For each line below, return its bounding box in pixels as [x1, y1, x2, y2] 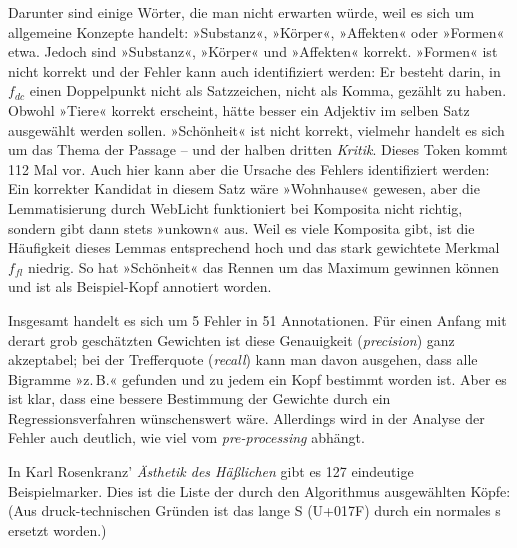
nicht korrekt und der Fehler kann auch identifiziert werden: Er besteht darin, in [8, 60, 501, 81]
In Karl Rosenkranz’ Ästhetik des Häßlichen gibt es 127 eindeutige [8, 461, 414, 482]
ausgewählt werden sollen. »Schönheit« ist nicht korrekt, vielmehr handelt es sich [8, 119, 505, 140]
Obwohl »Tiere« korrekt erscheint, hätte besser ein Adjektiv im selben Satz [8, 99, 470, 120]
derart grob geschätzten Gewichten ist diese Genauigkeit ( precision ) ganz [8, 329, 455, 350]
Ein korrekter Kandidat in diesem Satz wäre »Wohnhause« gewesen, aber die [8, 178, 480, 199]
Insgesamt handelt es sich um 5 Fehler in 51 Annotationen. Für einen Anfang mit [8, 309, 507, 330]
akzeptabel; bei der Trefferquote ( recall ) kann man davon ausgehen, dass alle [8, 349, 478, 370]
